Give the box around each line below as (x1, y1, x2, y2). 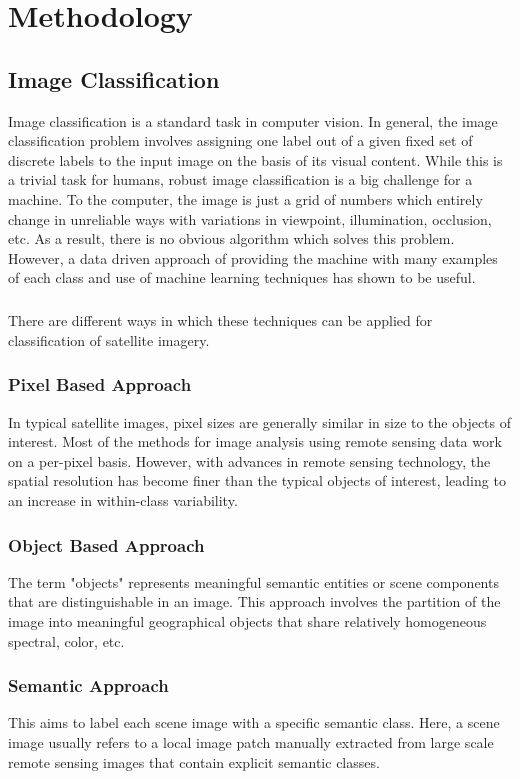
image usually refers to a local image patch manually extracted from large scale (8, 732, 494, 753)
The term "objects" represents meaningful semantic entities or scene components (8, 571, 499, 592)
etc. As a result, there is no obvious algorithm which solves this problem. (8, 228, 455, 249)
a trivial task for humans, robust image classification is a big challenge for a (8, 169, 473, 190)
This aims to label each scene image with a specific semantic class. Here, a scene (8, 712, 500, 733)
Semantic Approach (8, 673, 169, 698)
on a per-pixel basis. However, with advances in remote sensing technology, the (8, 450, 491, 471)
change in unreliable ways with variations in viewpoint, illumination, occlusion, (8, 208, 492, 229)
